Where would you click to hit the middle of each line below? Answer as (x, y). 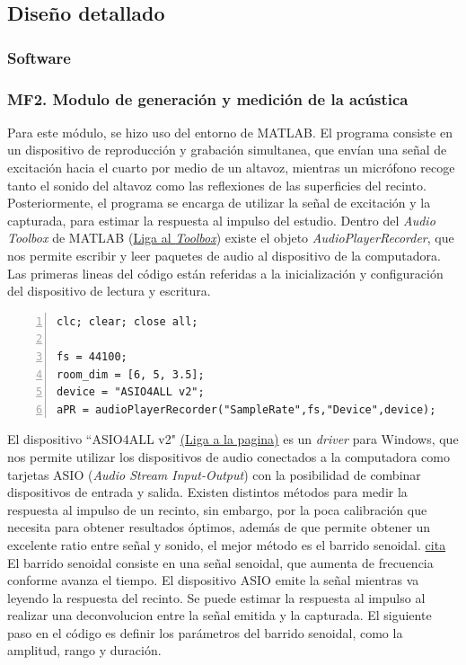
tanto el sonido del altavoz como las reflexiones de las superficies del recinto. (217, 185)
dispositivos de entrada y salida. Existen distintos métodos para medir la (207, 492)
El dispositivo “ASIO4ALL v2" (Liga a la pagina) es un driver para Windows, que (233, 439)
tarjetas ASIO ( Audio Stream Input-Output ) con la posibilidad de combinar (214, 474)
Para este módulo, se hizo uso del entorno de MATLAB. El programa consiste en (230, 132)
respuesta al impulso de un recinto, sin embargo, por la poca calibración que (217, 509)
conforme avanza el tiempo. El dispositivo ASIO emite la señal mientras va (213, 580)
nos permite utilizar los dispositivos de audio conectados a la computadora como (229, 456)
